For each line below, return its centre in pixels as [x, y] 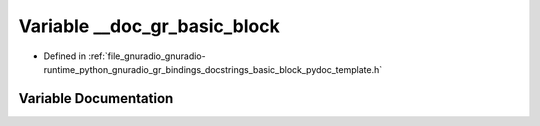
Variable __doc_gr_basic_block [149, 26]
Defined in [65, 56]
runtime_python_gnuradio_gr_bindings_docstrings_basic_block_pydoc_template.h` [213, 69]
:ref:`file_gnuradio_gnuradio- [147, 56]
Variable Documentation [96, 98]
